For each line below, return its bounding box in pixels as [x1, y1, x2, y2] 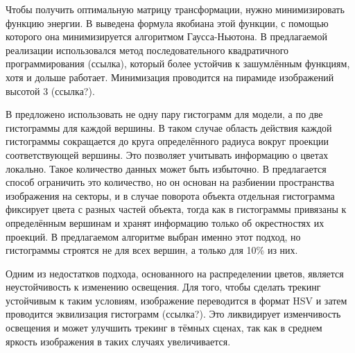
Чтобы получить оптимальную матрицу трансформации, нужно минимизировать [6, 2, 345, 16]
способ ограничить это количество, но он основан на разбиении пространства [6, 175, 334, 189]
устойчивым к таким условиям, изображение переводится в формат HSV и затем [6, 293, 347, 307]
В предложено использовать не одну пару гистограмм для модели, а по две [6, 107, 323, 121]
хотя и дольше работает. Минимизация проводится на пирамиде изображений [6, 69, 334, 84]
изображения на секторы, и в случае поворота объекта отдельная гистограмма [6, 188, 335, 203]
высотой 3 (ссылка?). [6, 83, 95, 98]
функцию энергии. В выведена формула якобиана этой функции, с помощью [6, 15, 329, 30]
